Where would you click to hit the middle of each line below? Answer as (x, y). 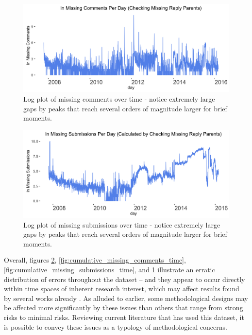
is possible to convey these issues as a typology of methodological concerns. (116, 326)
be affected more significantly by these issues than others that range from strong (124, 308)
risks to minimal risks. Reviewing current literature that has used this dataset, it (124, 317)
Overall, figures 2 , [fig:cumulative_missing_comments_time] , (95, 260)
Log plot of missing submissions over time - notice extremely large (122, 224)
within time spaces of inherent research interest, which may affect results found (122, 289)
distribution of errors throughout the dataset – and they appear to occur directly (125, 279)
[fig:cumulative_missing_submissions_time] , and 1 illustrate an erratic (109, 270)
